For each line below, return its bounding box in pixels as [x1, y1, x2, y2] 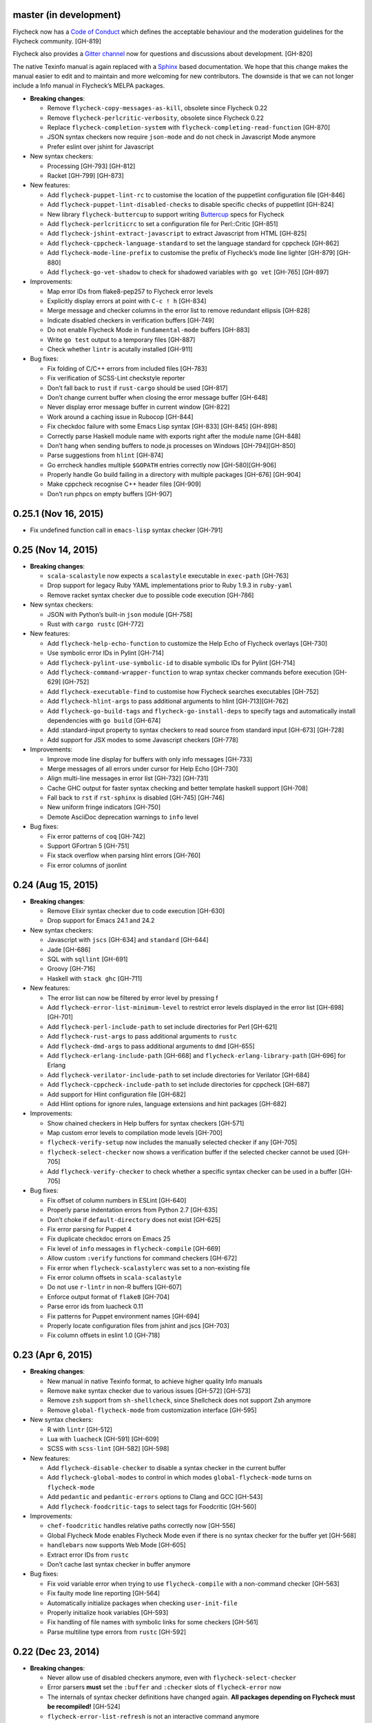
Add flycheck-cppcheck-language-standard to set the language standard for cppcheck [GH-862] [47, 238, 340, 247]
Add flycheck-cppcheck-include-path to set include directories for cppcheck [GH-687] [47, 1081, 310, 1089]
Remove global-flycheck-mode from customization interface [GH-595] [47, 1406, 258, 1414]
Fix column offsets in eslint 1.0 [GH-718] [47, 1331, 161, 1340]
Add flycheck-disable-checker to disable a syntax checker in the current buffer [47, 1464, 286, 1472]
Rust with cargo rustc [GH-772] [47, 620, 144, 629]
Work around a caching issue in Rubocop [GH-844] [47, 412, 194, 420]
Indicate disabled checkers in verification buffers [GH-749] [47, 316, 215, 324]
